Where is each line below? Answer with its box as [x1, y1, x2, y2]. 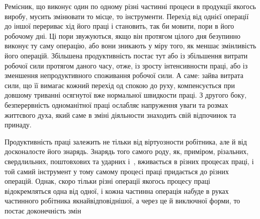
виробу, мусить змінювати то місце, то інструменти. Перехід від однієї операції [5, 11, 249, 21]
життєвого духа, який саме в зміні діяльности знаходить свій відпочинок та [5, 109, 236, 120]
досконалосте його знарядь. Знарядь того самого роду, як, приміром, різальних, [5, 146, 249, 157]
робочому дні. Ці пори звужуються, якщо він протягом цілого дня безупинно [5, 30, 240, 41]
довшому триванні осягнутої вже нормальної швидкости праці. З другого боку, [5, 90, 247, 100]
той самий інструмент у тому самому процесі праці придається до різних [5, 166, 229, 176]
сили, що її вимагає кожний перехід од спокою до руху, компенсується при [5, 80, 235, 90]
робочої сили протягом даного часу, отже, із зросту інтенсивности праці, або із [5, 60, 248, 70]
